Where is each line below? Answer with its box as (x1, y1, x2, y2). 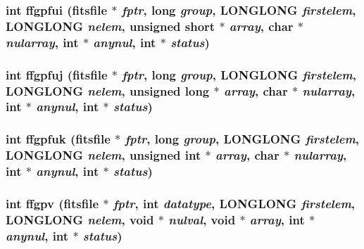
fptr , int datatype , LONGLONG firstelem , (113, 194, 356, 212)
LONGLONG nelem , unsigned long (6, 82, 210, 99)
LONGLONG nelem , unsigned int (6, 146, 201, 164)
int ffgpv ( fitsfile (6, 194, 99, 212)
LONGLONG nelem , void (6, 210, 154, 228)
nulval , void (168, 210, 236, 228)
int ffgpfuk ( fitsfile (6, 130, 111, 148)
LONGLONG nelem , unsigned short (6, 17, 215, 34)
